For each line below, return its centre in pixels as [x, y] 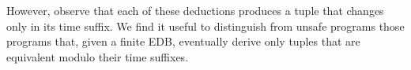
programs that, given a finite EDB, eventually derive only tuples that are [183, 41]
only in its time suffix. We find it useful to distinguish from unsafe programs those [205, 26]
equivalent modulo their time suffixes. [98, 56]
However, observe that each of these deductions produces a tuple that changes [195, 10]
